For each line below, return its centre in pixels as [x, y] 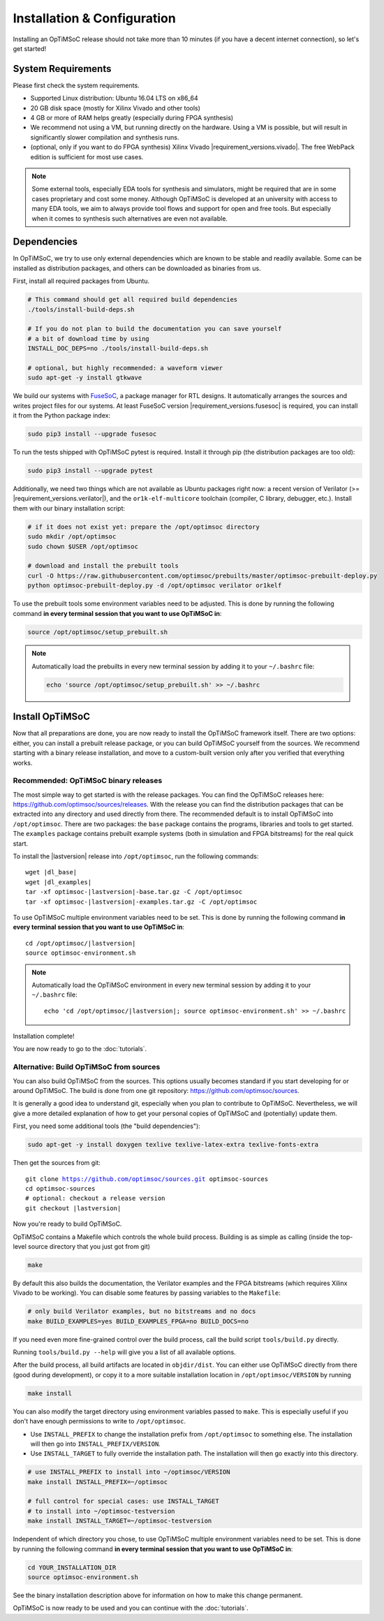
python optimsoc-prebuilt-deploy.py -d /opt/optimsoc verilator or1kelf [155, 586]
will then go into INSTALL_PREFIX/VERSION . [95, 1444]
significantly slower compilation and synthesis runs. [105, 137]
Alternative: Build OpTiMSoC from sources [87, 1067]
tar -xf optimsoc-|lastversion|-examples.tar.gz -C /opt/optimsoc [141, 902]
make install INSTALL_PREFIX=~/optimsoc [97, 1482]
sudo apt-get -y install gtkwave [85, 378]
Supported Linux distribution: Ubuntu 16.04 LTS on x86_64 [114, 98]
